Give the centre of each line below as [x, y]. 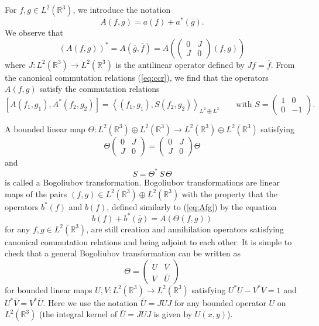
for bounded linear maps [49, 289]
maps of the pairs [36, 193]
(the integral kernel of [78, 314]
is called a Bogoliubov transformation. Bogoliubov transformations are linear [142, 182]
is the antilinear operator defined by [180, 64]
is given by [173, 314]
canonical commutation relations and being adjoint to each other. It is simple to [148, 241]
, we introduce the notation [122, 9]
